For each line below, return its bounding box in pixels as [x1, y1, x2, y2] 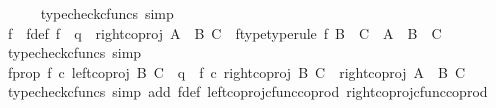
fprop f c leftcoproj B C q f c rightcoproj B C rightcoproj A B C [7, 61, 466, 82]
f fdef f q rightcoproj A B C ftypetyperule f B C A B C [7, 22, 442, 43]
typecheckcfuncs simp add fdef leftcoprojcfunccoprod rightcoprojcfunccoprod [7, 81, 488, 102]
